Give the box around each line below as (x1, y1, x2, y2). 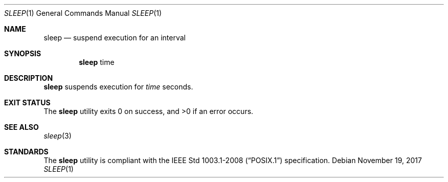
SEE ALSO (4, 123, 39, 131)
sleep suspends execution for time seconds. (43, 82, 193, 91)
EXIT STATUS (4, 98, 51, 107)
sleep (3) (43, 131, 72, 140)
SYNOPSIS (4, 49, 41, 58)
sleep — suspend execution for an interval (43, 33, 186, 42)
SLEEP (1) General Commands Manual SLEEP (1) (4, 9, 162, 17)
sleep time (79, 58, 115, 66)
